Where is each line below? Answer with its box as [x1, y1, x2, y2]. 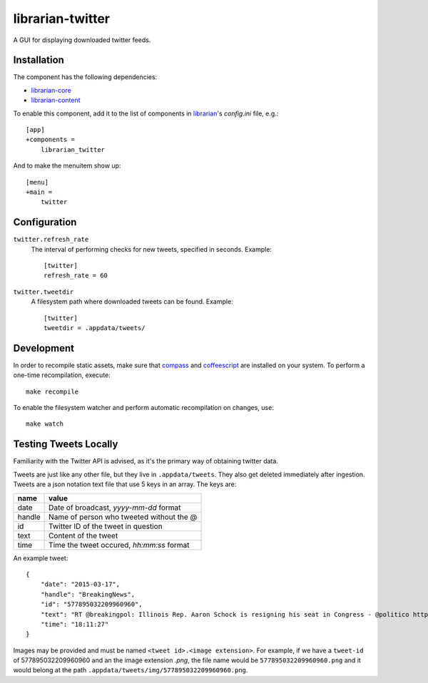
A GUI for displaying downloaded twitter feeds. [13, 36, 151, 44]
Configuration [13, 216, 77, 228]
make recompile [26, 387, 79, 396]
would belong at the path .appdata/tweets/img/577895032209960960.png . [13, 666, 248, 674]
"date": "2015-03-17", [40, 580, 121, 588]
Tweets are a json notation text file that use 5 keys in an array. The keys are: [13, 480, 237, 488]
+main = [26, 188, 53, 196]
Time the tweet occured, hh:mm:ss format [49, 540, 190, 550]
